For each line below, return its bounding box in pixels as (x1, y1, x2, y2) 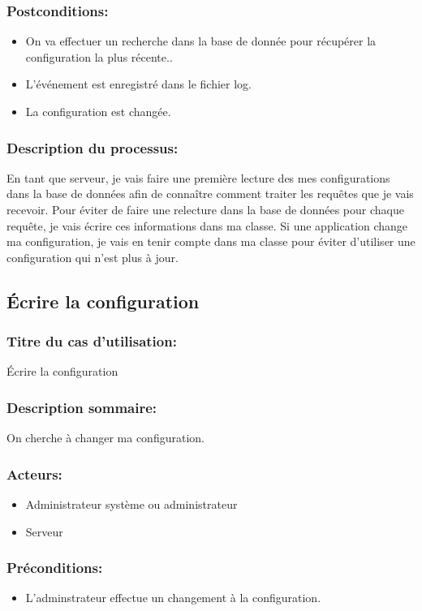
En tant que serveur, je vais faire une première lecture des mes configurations (6, 169, 390, 186)
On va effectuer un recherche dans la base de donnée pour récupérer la (25, 32, 377, 49)
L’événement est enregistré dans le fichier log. (25, 75, 252, 93)
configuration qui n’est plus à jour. (6, 248, 179, 265)
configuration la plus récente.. (25, 48, 173, 65)
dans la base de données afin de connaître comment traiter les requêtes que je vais (6, 185, 414, 202)
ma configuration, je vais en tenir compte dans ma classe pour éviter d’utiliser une (6, 233, 416, 250)
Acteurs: (6, 463, 62, 484)
